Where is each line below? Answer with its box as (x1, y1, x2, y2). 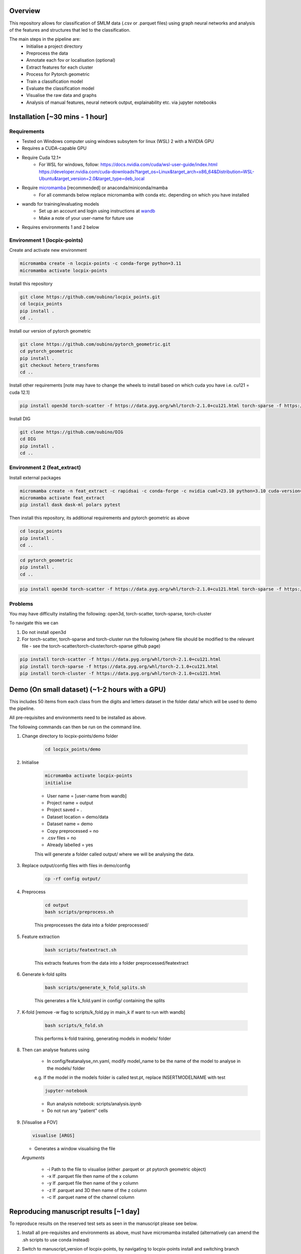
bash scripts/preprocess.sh (45, 909, 114, 915)
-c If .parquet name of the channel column (47, 1194, 135, 1200)
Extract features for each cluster (26, 64, 93, 70)
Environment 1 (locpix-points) (9, 237, 83, 244)
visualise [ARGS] (32, 1133, 75, 1138)
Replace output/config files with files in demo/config (22, 863, 130, 869)
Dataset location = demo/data (47, 814, 109, 820)
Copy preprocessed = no (47, 828, 99, 834)
